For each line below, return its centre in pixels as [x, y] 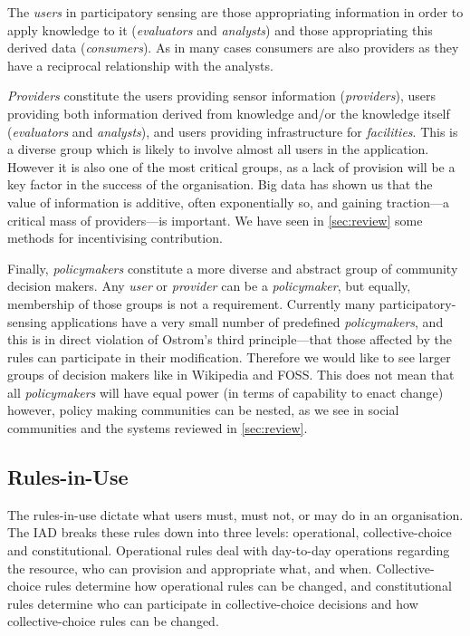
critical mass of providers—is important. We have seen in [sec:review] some [215, 220]
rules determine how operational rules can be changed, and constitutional [248, 586]
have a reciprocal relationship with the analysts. [140, 65]
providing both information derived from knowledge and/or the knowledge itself [229, 113]
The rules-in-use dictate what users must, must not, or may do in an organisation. [235, 514]
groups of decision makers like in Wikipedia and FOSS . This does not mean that [231, 375]
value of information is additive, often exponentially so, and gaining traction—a [228, 202]
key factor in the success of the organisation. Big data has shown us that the [220, 184]
